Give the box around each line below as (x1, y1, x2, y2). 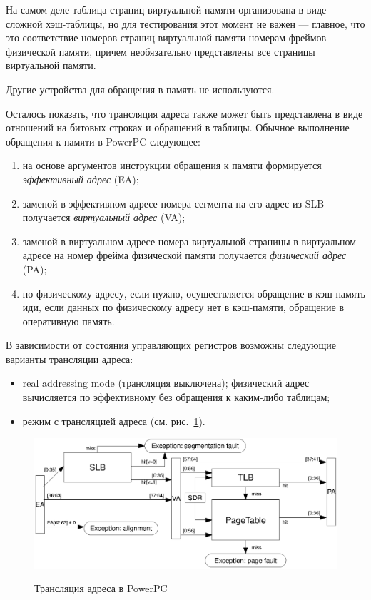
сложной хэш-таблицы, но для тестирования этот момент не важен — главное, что (6, 16, 365, 31)
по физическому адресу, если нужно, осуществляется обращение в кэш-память (22, 285, 365, 300)
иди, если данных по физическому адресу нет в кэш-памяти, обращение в (22, 300, 345, 315)
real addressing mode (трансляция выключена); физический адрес (22, 375, 310, 390)
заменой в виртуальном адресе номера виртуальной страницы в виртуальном (22, 233, 357, 248)
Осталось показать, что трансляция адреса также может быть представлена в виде (6, 106, 363, 121)
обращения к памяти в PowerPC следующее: (6, 133, 200, 148)
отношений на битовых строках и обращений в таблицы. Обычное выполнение (6, 120, 350, 135)
